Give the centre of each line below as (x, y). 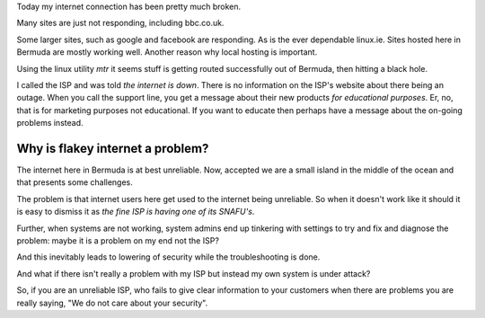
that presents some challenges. (75, 182)
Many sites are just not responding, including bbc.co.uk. (120, 23)
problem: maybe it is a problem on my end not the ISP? (118, 240)
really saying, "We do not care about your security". (112, 303)
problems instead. (50, 123)
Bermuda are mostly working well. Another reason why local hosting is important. (167, 52)
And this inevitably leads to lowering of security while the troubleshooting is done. (168, 257)
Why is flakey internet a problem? (113, 148)
